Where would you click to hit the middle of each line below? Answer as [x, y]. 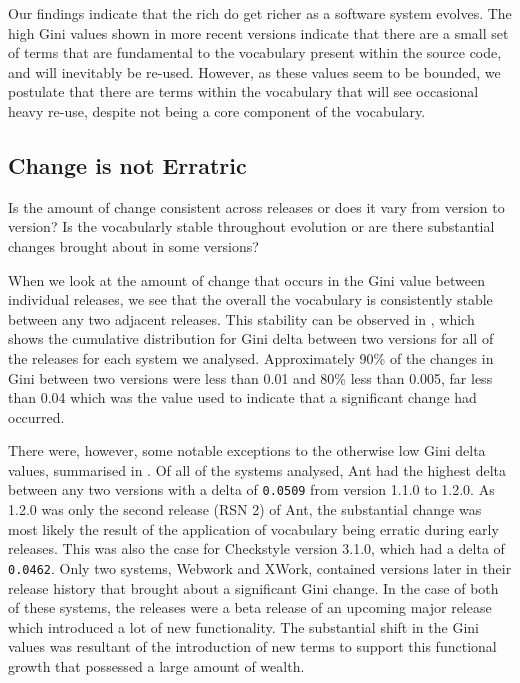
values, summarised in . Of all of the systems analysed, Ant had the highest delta [257, 469]
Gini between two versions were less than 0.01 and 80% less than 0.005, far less [250, 377]
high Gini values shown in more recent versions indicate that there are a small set [258, 32]
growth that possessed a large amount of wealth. [156, 665]
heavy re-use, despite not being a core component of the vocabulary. [217, 110]
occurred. [36, 416]
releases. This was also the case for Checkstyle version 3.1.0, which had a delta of [256, 548]
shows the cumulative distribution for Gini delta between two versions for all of [251, 338]
